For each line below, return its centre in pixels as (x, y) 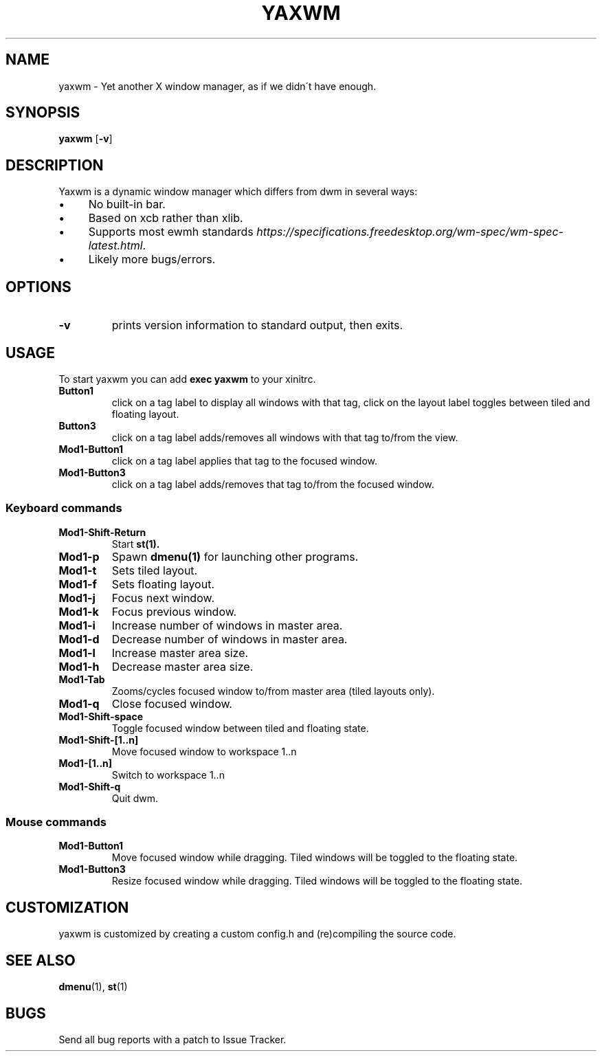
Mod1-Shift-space (101, 716)
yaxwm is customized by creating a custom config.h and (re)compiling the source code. (257, 934)
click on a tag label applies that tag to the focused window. (245, 460)
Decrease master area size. (182, 666)
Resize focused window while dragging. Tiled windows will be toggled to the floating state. (317, 881)
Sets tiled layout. (155, 570)
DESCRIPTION (55, 165)
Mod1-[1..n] (86, 763)
